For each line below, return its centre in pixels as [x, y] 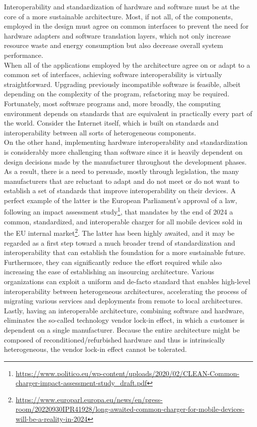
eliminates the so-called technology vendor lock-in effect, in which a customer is [124, 320]
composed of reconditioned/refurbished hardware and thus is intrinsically [115, 339]
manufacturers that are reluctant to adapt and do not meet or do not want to [122, 181]
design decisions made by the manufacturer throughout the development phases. [125, 161]
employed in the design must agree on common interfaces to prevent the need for [126, 26]
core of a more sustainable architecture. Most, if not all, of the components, [118, 16]
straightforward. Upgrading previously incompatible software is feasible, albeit [122, 84]
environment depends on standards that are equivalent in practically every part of [128, 113]
